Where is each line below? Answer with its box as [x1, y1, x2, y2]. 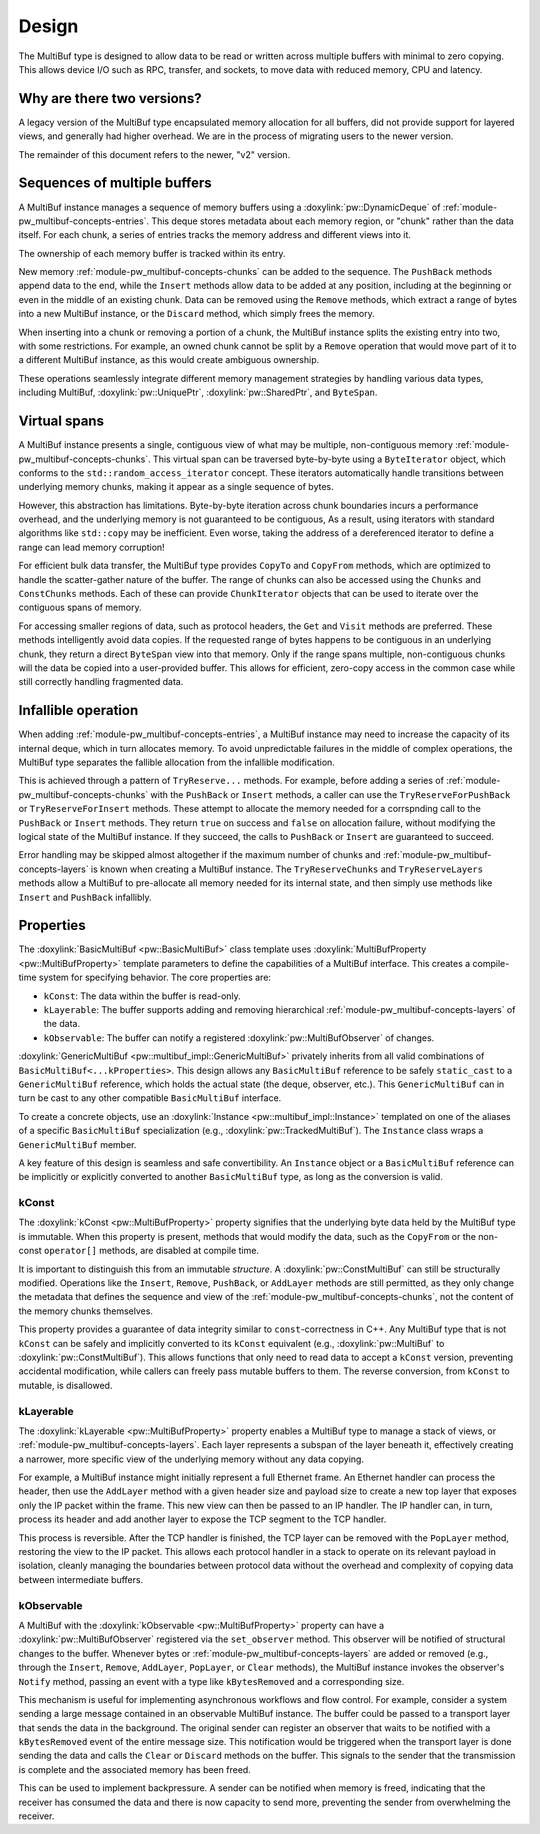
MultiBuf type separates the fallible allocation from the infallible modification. [18, 756, 335, 769]
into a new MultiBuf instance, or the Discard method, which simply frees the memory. [18, 308, 375, 320]
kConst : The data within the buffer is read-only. [43, 990, 242, 1002]
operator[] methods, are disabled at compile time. [43, 1245, 260, 1257]
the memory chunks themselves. [18, 1305, 154, 1317]
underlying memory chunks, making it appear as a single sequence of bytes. [18, 481, 334, 493]
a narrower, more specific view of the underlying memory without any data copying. [18, 1453, 365, 1465]
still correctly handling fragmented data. [18, 676, 184, 688]
